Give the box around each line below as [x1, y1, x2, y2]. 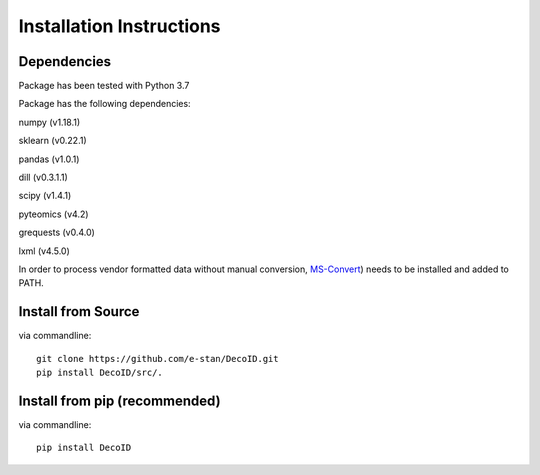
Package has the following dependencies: [18, 98, 191, 110]
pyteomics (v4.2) [18, 208, 89, 220]
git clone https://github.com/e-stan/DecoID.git [36, 353, 279, 364]
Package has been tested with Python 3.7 [18, 80, 190, 92]
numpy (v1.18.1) [18, 116, 81, 128]
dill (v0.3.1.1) [18, 171, 69, 184]
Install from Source [18, 303, 140, 320]
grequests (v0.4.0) [18, 226, 95, 239]
